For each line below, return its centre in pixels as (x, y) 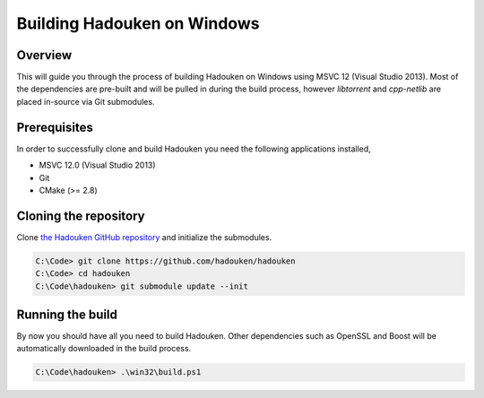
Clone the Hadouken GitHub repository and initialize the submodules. (144, 237)
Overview (44, 55)
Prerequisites (55, 127)
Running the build (67, 315)
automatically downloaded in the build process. (104, 349)
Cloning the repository (81, 216)
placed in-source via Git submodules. (86, 101)
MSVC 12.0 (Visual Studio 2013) (97, 165)
